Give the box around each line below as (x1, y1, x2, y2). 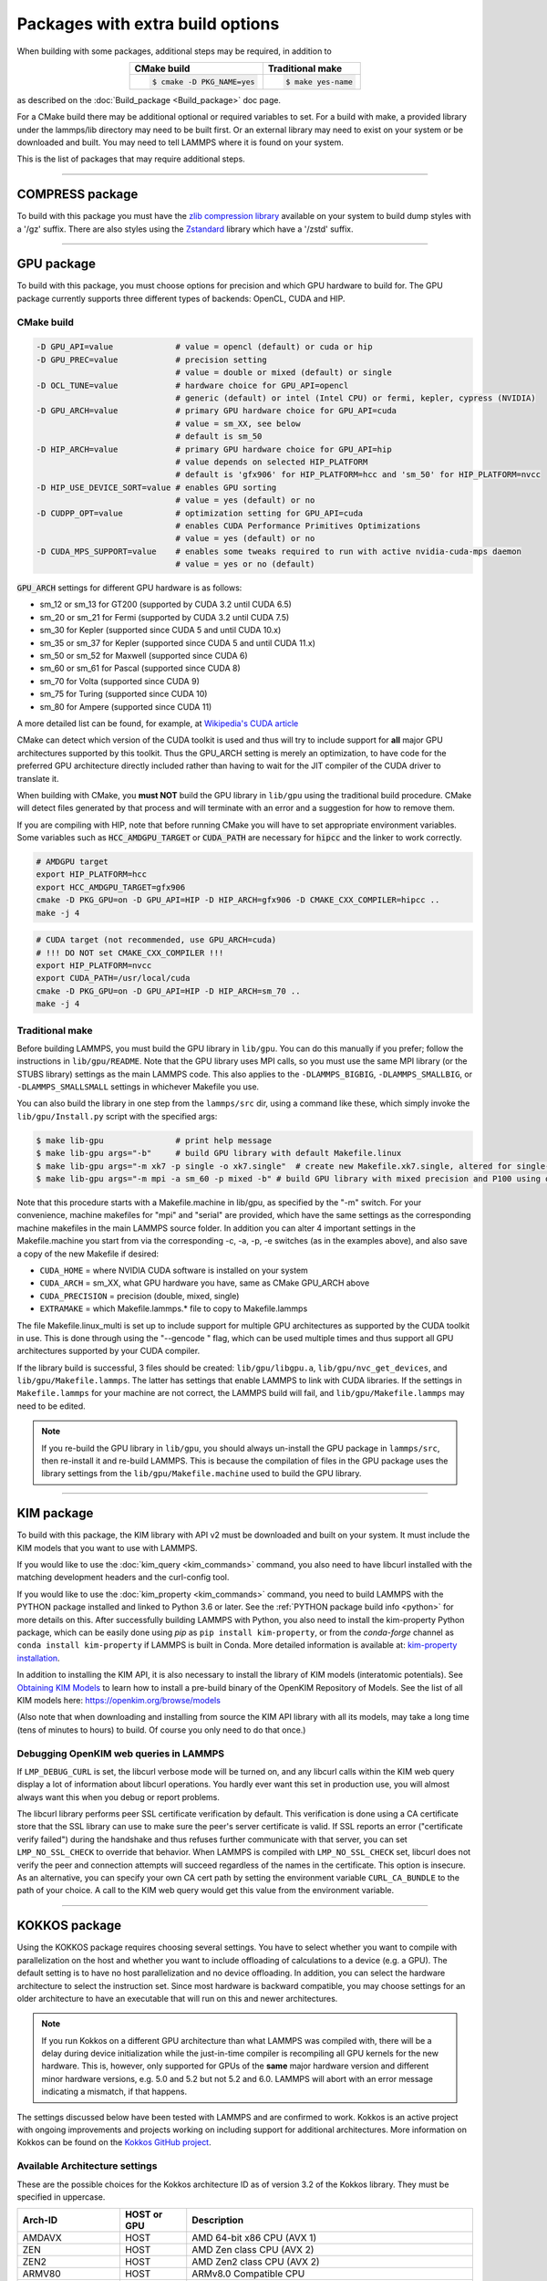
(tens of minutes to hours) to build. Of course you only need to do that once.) (16, 1724, 306, 1735)
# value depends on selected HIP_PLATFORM (175, 456, 368, 467)
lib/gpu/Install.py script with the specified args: (16, 1110, 218, 1121)
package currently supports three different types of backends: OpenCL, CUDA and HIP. (16, 293, 346, 304)
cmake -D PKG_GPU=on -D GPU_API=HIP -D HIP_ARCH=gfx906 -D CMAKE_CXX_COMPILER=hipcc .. (36, 895, 440, 905)
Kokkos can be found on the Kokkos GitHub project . (16, 2137, 212, 2148)
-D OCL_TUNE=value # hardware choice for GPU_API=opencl (36, 380, 349, 391)
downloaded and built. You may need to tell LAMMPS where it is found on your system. (16, 137, 344, 148)
